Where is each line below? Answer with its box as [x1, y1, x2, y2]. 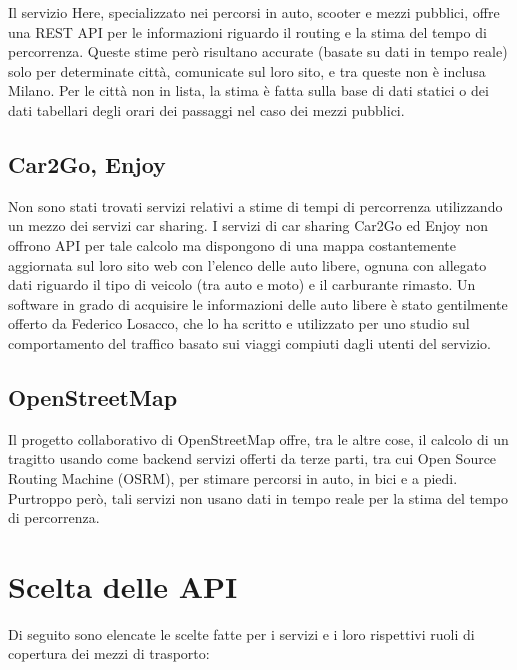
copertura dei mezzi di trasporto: [8, 643, 210, 664]
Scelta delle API [8, 565, 238, 606]
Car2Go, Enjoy [8, 148, 166, 179]
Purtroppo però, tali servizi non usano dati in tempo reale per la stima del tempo [8, 487, 509, 508]
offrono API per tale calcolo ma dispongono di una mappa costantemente [8, 234, 457, 255]
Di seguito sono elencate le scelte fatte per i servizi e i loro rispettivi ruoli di [8, 623, 475, 644]
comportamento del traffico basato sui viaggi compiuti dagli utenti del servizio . [8, 332, 491, 353]
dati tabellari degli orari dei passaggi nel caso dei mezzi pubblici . [8, 99, 405, 120]
